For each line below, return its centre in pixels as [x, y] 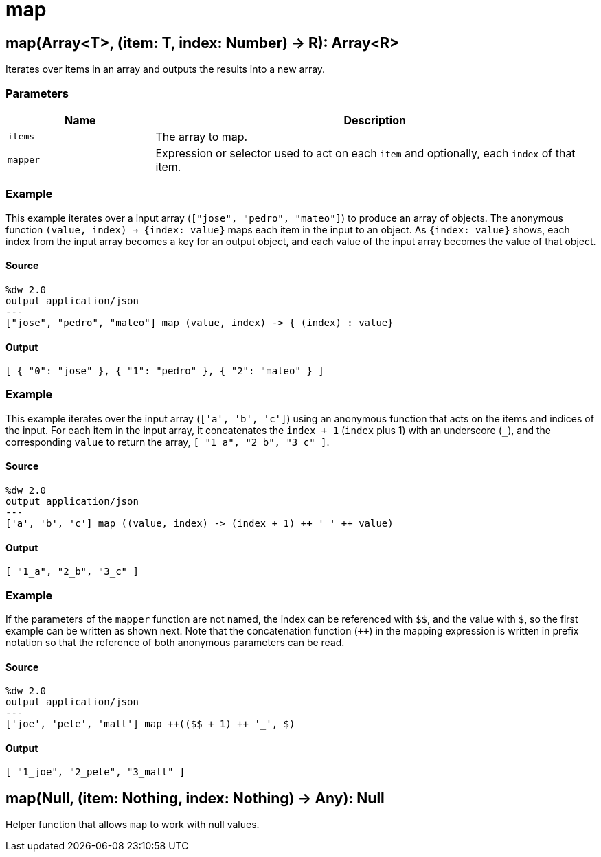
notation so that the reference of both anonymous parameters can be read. [175, 643]
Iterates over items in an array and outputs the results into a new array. [166, 69]
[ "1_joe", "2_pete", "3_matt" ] [95, 772]
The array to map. [202, 136]
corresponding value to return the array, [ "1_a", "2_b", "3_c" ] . [168, 442]
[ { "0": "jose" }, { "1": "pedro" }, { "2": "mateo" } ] [165, 371]
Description [375, 120]
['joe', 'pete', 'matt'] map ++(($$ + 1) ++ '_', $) [150, 724]
